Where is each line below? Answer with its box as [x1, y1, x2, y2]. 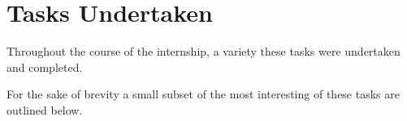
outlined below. [6, 101, 83, 118]
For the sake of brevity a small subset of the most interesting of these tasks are [6, 86, 400, 102]
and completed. [6, 58, 83, 75]
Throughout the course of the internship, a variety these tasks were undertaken [6, 43, 401, 60]
